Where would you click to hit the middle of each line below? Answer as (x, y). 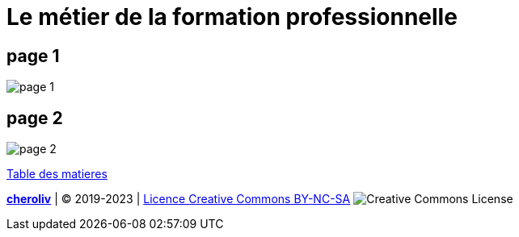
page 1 (33, 56)
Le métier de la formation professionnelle (232, 17)
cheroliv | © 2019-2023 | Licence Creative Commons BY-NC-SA (179, 199)
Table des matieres (57, 174)
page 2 (35, 118)
